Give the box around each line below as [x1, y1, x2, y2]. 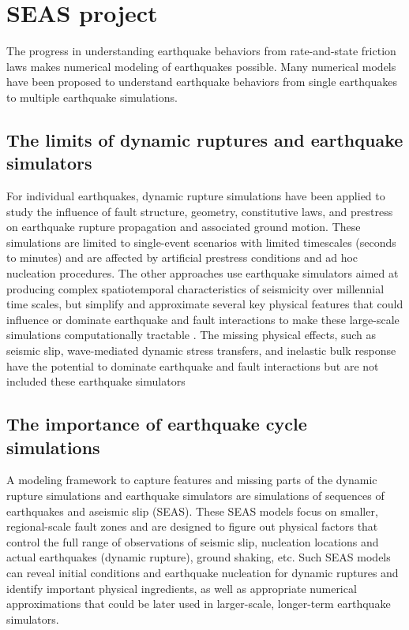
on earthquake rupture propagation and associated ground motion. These [6, 218, 361, 235]
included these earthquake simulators [6, 373, 186, 390]
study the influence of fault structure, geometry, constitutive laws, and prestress [6, 203, 393, 219]
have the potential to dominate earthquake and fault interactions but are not [6, 357, 379, 374]
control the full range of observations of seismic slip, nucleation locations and [6, 533, 379, 550]
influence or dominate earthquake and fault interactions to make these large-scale [6, 311, 400, 327]
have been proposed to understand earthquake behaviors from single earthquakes [6, 73, 397, 90]
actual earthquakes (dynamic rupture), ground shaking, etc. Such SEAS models [6, 549, 391, 565]
